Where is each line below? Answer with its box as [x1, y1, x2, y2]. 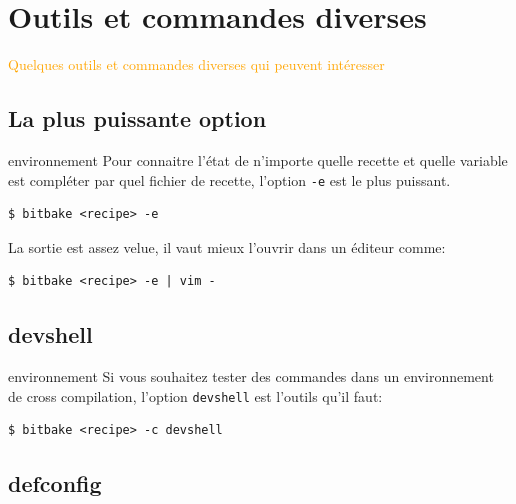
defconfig [8, 468, 102, 499]
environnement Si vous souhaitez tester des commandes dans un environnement [8, 366, 494, 387]
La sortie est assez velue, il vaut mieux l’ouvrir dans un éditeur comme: [8, 236, 446, 257]
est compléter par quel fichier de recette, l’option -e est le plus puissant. [8, 169, 451, 190]
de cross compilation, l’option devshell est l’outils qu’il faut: [8, 385, 383, 406]
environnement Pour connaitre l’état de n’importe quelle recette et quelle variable [8, 149, 508, 170]
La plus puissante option [8, 103, 267, 134]
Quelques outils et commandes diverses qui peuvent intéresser [8, 54, 385, 75]
